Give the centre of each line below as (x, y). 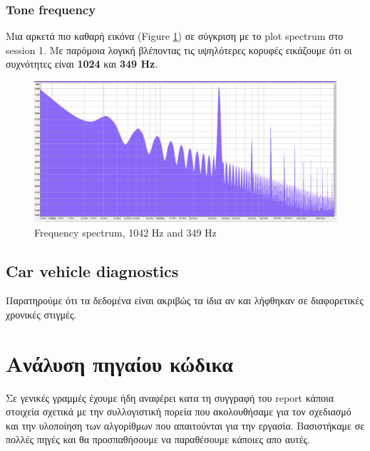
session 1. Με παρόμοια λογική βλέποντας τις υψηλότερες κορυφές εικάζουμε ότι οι (179, 50)
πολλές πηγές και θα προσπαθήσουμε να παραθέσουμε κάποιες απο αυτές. (158, 439)
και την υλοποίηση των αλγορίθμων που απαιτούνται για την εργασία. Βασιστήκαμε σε (185, 425)
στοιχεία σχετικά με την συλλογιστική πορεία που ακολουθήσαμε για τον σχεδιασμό (179, 411)
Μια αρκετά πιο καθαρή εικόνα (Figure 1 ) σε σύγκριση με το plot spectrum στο (175, 36)
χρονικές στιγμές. (41, 314)
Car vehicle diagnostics (92, 270)
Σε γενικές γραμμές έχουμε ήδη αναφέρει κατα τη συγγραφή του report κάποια (170, 397)
